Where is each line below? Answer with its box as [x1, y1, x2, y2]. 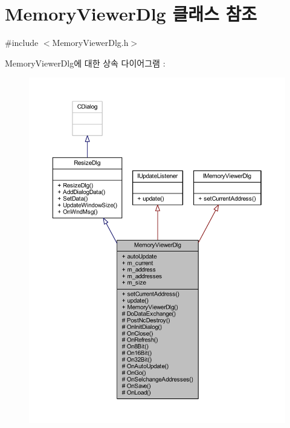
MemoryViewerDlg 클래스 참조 [5, 1, 257, 26]
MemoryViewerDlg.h [52, 36, 129, 49]
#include [5, 36, 39, 49]
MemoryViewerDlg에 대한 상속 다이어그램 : [5, 56, 166, 69]
